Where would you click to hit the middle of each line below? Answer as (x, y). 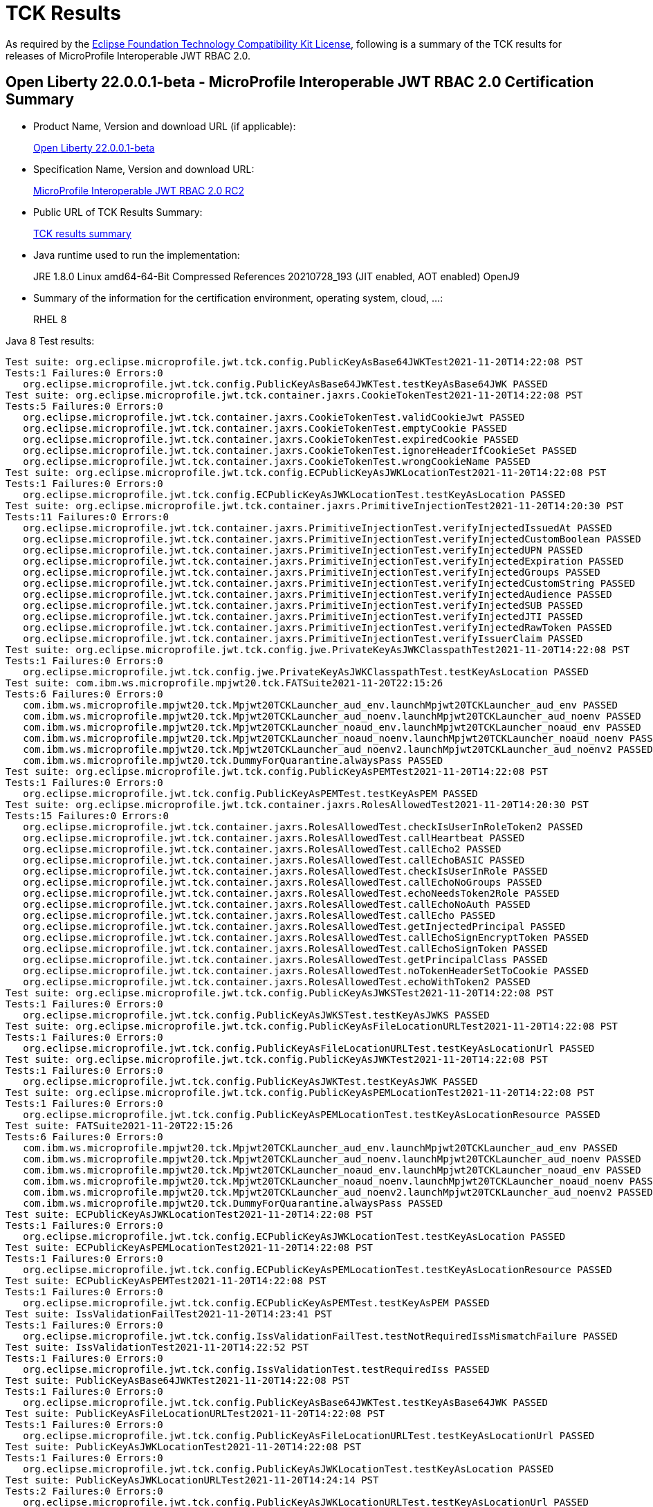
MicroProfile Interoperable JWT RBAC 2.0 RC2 (139, 190)
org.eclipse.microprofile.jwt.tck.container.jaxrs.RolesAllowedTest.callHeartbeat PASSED (274, 838)
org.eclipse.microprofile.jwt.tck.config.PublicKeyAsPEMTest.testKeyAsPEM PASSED (250, 793)
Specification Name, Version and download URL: (144, 169)
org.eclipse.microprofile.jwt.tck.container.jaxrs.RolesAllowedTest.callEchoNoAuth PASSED (277, 904)
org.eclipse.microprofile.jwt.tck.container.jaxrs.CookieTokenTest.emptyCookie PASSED (265, 428)
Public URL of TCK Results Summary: (118, 212)
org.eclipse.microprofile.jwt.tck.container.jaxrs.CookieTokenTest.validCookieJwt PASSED (274, 417)
